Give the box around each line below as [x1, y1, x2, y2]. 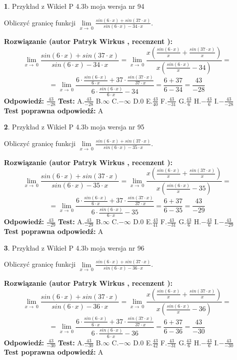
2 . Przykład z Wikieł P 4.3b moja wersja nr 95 [4, 122, 145, 132]
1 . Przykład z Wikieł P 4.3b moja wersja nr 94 [4, 1, 145, 11]
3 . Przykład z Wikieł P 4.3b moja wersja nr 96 [4, 242, 145, 253]
